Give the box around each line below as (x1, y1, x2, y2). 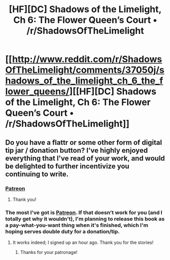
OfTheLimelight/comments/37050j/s (5, 64, 165, 76)
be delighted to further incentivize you (5, 162, 129, 170)
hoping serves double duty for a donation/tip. (5, 228, 120, 235)
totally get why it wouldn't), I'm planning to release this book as (5, 215, 165, 222)
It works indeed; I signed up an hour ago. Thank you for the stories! (12, 239, 154, 246)
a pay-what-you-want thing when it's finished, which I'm (5, 222, 149, 229)
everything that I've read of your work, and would (5, 154, 165, 162)
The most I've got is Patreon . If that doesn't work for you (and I (5, 209, 162, 216)
